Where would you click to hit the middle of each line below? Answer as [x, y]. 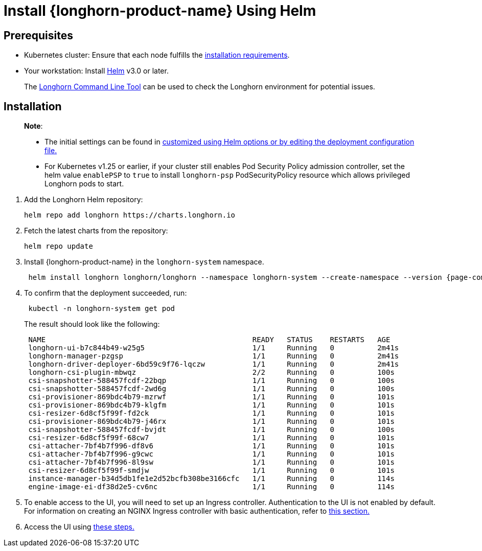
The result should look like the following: [92, 324]
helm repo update [59, 246]
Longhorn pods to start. [84, 184]
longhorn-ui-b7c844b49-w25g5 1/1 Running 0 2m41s [214, 348]
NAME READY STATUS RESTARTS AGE [209, 340]
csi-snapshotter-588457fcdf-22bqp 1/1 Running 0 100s [211, 381]
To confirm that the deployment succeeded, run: [106, 293]
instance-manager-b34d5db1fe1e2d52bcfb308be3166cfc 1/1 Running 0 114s [211, 479]
